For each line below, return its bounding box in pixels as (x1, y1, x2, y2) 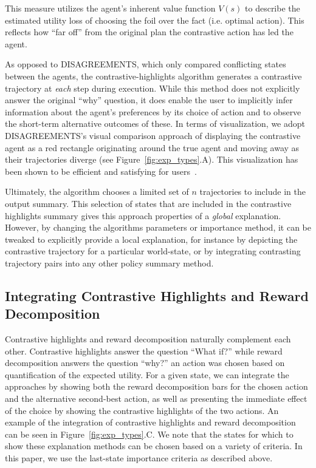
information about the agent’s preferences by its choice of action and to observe (5, 105, 301, 118)
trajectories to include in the (199, 185, 306, 198)
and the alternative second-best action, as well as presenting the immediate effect (5, 392, 307, 405)
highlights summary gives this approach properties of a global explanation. (5, 209, 281, 222)
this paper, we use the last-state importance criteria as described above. (5, 452, 273, 464)
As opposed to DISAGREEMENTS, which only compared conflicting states (5, 58, 286, 70)
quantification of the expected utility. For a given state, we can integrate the (5, 368, 289, 381)
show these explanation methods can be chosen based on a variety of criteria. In (5, 439, 303, 452)
